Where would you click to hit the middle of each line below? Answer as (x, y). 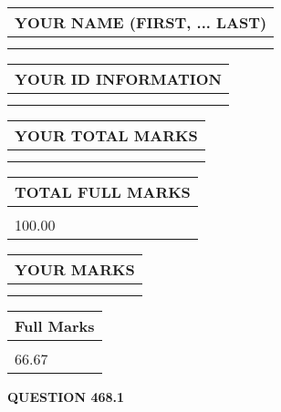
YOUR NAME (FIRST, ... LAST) (141, 22)
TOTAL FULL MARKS (103, 192)
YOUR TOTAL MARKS (106, 135)
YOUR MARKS (75, 269)
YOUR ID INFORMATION (118, 79)
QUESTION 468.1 (66, 397)
